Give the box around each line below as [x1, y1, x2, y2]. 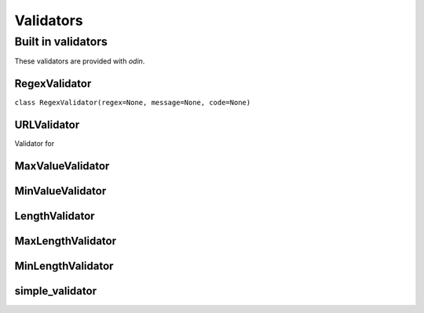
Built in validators [14, 35, 108, 49]
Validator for [14, 139, 55, 148]
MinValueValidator [14, 184, 107, 198]
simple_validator [14, 285, 97, 298]
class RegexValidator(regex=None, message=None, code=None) [14, 98, 251, 107]
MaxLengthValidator [14, 235, 117, 248]
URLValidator [14, 118, 80, 132]
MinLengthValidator [14, 260, 114, 273]
